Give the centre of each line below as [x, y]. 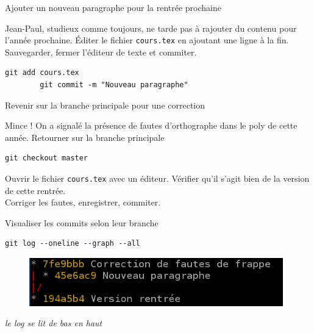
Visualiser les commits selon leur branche [82, 222]
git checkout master [47, 158]
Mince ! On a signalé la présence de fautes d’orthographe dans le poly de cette [151, 125]
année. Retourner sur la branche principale [85, 137]
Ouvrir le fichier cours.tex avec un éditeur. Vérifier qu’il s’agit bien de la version [157, 178]
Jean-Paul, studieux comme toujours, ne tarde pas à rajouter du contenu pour [151, 28]
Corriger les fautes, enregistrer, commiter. [83, 202]
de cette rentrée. [35, 190]
